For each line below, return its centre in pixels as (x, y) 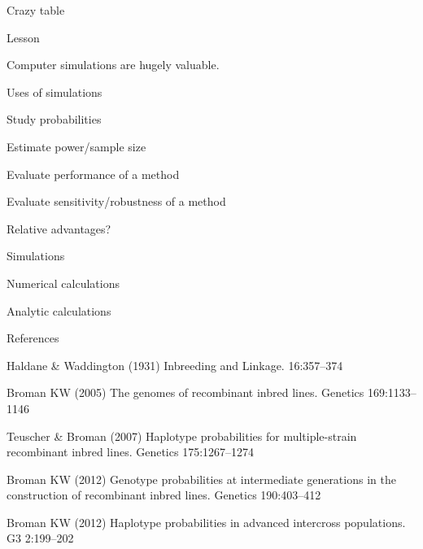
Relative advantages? (59, 228)
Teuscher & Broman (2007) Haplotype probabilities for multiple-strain (182, 436)
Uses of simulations (55, 91)
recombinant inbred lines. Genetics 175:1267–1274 (131, 452)
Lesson (23, 37)
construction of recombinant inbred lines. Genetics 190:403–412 (164, 495)
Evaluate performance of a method (93, 174)
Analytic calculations (59, 310)
